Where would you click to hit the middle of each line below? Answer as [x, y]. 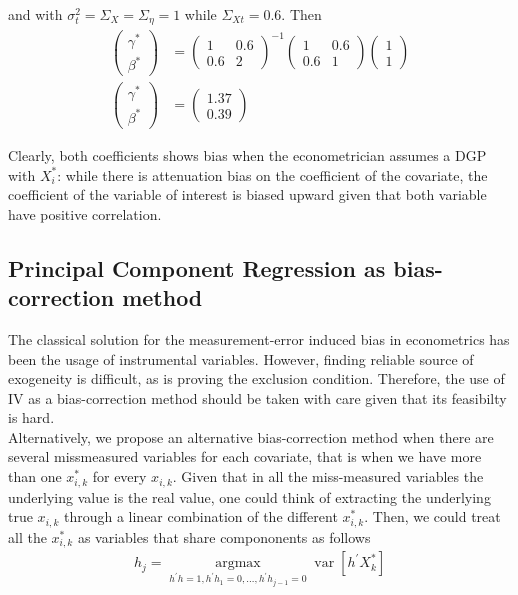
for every [119, 476]
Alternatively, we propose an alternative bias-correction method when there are [251, 436]
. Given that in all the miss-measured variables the [328, 476]
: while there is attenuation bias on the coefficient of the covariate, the [272, 174]
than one [35, 476]
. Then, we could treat [432, 516]
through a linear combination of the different [200, 516]
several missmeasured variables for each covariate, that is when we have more [245, 456]
